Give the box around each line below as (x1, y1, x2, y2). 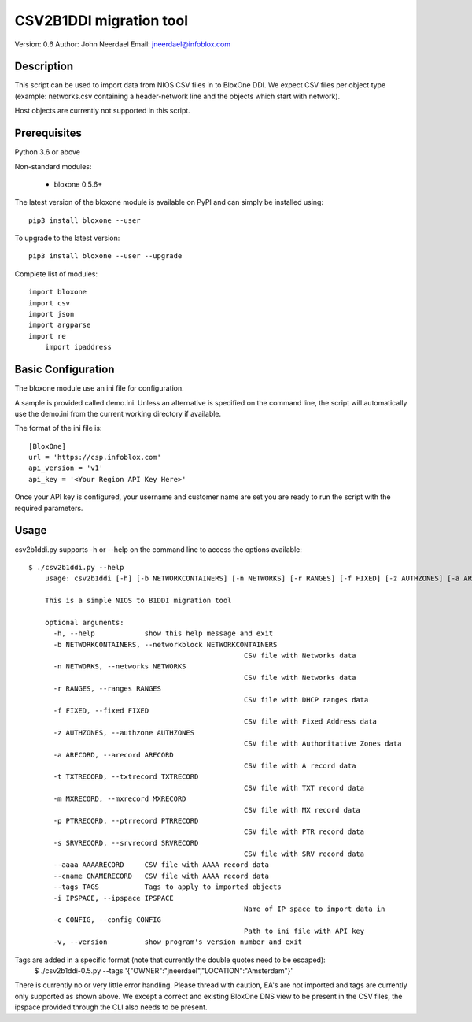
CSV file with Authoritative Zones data (244, 739, 402, 748)
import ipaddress (44, 343, 112, 352)
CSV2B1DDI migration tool (14, 12, 189, 29)
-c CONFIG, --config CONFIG (53, 916, 161, 924)
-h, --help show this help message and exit (53, 629, 274, 638)
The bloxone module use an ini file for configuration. (14, 383, 184, 393)
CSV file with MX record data (244, 805, 361, 814)
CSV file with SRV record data (244, 850, 365, 858)
